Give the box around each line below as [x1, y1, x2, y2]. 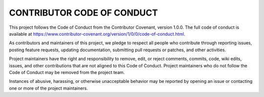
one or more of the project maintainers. [9, 85, 88, 91]
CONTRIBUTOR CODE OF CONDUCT [9, 7, 158, 18]
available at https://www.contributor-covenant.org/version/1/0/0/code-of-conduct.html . [9, 31, 186, 37]
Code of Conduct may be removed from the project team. [9, 69, 125, 75]
